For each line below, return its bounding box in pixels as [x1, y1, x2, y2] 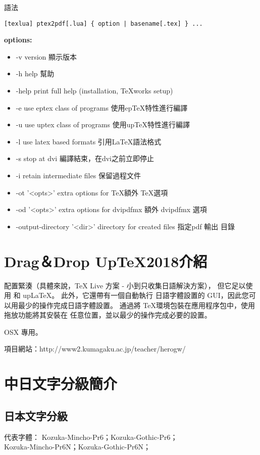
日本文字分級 [4, 408, 68, 423]
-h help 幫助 [16, 68, 55, 79]
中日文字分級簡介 [4, 373, 118, 394]
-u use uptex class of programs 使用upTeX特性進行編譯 [16, 119, 190, 130]
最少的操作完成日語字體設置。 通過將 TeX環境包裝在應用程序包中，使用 [18, 299, 255, 310]
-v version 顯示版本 [16, 51, 77, 62]
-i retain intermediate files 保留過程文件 [16, 170, 141, 180]
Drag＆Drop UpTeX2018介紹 [4, 250, 207, 271]
